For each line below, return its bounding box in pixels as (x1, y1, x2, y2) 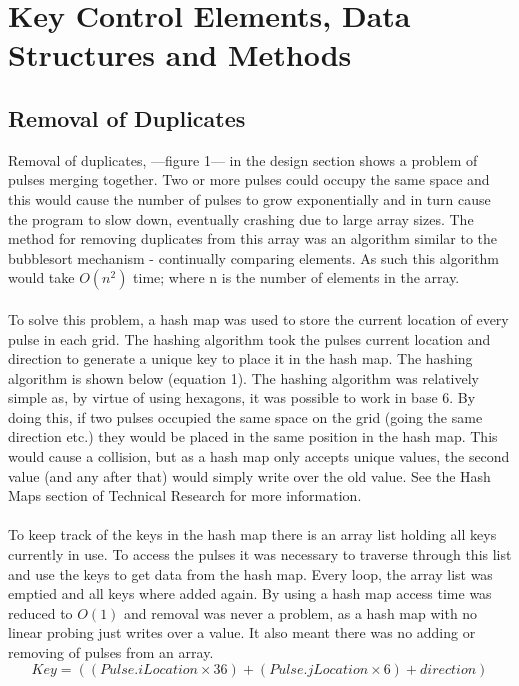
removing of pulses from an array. (8, 642, 214, 663)
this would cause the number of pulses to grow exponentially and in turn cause (8, 188, 491, 209)
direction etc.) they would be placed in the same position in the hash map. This (8, 426, 498, 447)
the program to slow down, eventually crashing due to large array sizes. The (8, 208, 474, 229)
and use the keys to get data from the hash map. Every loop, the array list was (8, 563, 493, 584)
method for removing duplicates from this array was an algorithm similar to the (8, 228, 498, 249)
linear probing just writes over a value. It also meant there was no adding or (8, 622, 476, 643)
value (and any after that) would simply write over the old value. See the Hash (8, 465, 491, 486)
